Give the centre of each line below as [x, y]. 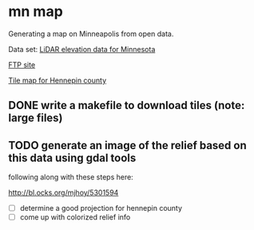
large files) [36, 118]
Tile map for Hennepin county [58, 80]
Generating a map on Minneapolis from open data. [91, 34]
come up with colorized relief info [75, 217]
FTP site [22, 65]
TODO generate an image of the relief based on [128, 145]
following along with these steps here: [71, 177]
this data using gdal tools [72, 157]
